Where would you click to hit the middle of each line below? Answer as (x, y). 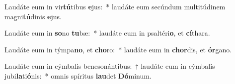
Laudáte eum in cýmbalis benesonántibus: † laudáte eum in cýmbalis (110, 66)
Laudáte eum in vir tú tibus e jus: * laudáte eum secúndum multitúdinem (115, 6)
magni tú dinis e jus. (33, 16)
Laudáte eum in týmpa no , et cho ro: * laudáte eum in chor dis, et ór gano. (118, 49)
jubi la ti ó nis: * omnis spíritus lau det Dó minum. (78, 75)
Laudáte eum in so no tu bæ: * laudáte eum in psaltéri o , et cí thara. (107, 33)
